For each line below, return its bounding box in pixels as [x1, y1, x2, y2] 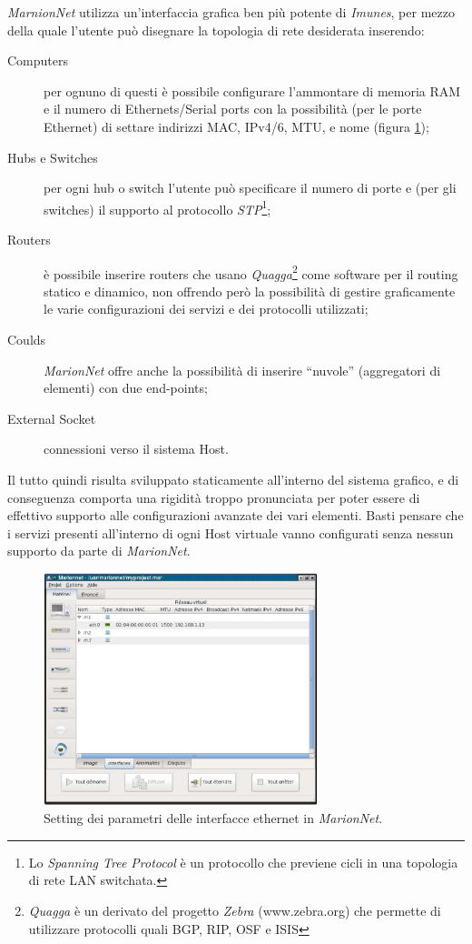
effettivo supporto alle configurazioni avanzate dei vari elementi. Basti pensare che [7, 506, 464, 525]
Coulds [7, 330, 46, 349]
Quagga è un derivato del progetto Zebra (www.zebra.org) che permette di [28, 901, 441, 920]
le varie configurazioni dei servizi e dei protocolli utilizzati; [44, 299, 369, 318]
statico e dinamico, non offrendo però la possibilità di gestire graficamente [44, 281, 456, 300]
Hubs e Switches [7, 147, 98, 166]
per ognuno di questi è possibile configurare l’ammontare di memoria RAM [44, 81, 461, 100]
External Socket [7, 408, 96, 427]
